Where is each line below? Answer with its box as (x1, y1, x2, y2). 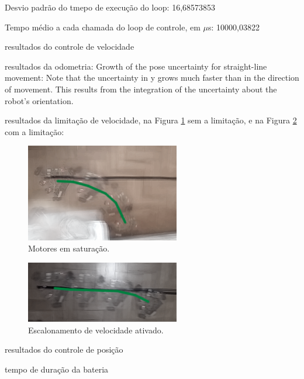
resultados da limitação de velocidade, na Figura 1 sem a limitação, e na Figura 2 (5, 114, 297, 126)
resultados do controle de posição (5, 343, 123, 356)
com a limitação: (5, 125, 64, 137)
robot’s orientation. (5, 94, 74, 106)
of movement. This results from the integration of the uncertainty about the (5, 82, 277, 95)
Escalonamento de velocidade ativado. (28, 323, 164, 336)
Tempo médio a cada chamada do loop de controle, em (5, 20, 201, 33)
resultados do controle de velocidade (5, 40, 134, 53)
